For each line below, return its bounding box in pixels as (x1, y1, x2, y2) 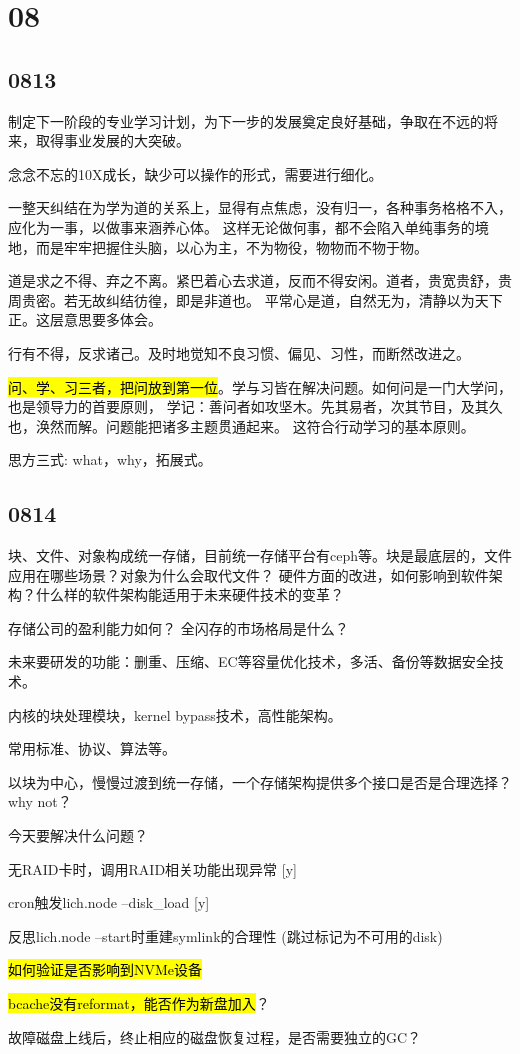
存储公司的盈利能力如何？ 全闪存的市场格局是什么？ (8, 617, 349, 638)
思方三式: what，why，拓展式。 (8, 449, 212, 470)
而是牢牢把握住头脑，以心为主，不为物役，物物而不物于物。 (35, 236, 428, 257)
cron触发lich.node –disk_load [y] (8, 892, 210, 913)
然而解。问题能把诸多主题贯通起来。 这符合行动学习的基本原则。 (49, 415, 475, 436)
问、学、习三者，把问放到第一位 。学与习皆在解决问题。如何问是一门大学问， (8, 376, 512, 397)
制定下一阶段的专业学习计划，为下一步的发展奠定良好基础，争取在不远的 (8, 110, 484, 131)
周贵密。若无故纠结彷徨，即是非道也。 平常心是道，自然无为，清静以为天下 (8, 289, 503, 310)
